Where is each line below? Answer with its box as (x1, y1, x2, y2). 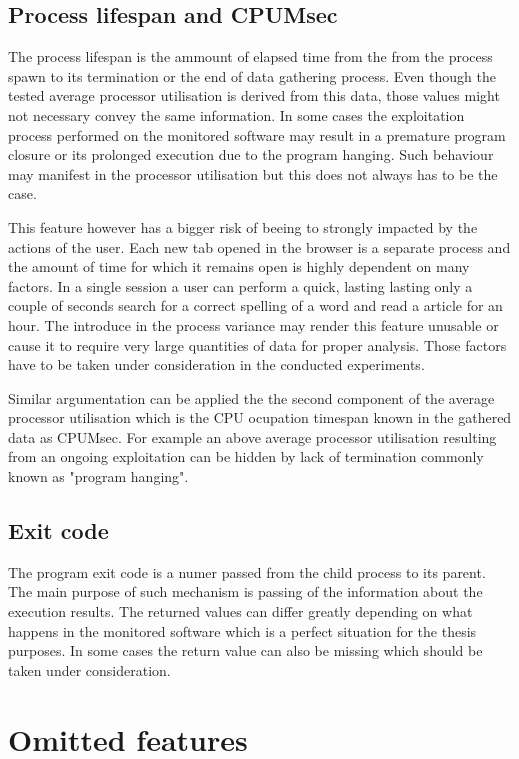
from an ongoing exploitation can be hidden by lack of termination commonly (8, 446, 484, 467)
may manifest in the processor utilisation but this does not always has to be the (8, 163, 498, 184)
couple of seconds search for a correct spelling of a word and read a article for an (8, 295, 503, 316)
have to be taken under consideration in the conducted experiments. (8, 354, 425, 375)
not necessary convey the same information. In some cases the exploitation (8, 104, 465, 125)
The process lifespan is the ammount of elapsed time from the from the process (8, 46, 493, 67)
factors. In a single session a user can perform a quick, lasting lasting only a (8, 275, 473, 296)
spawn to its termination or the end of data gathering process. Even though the (8, 65, 496, 86)
